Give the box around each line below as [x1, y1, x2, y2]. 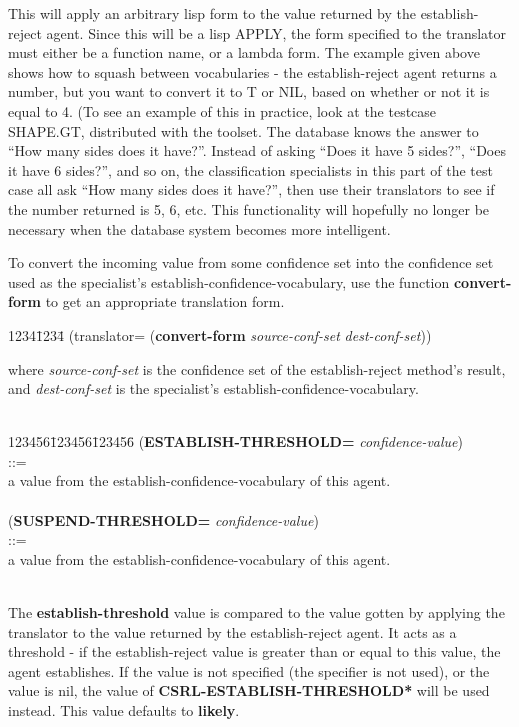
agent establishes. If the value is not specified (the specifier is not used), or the [8, 660, 490, 681]
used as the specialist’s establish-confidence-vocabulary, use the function [8, 271, 450, 292]
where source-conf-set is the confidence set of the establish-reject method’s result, [8, 358, 506, 379]
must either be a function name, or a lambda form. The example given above [8, 42, 480, 63]
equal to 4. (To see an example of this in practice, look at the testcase [8, 100, 437, 121]
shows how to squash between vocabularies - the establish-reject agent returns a [8, 61, 497, 82]
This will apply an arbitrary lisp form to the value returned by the [8, 3, 416, 23]
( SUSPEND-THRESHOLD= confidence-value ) [8, 509, 319, 530]
